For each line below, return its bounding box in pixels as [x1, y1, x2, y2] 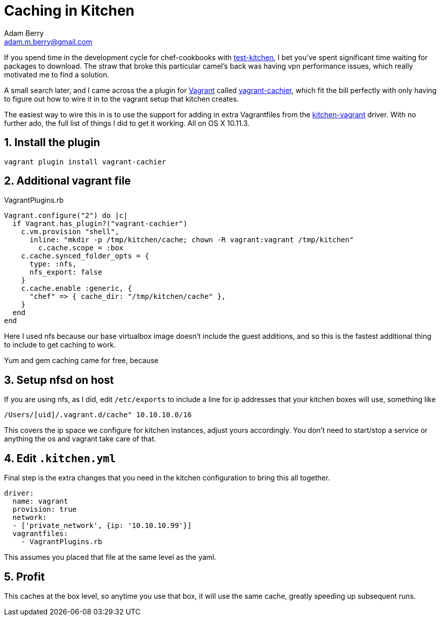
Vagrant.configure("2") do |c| [4, 211, 128, 220]
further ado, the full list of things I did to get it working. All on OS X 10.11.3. [4, 118, 250, 127]
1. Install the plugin [4, 136, 100, 149]
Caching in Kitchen [4, 2, 135, 19]
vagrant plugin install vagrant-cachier [4, 157, 166, 166]
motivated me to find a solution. [4, 70, 109, 79]
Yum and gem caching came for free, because [4, 356, 159, 365]
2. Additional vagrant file [4, 174, 131, 188]
